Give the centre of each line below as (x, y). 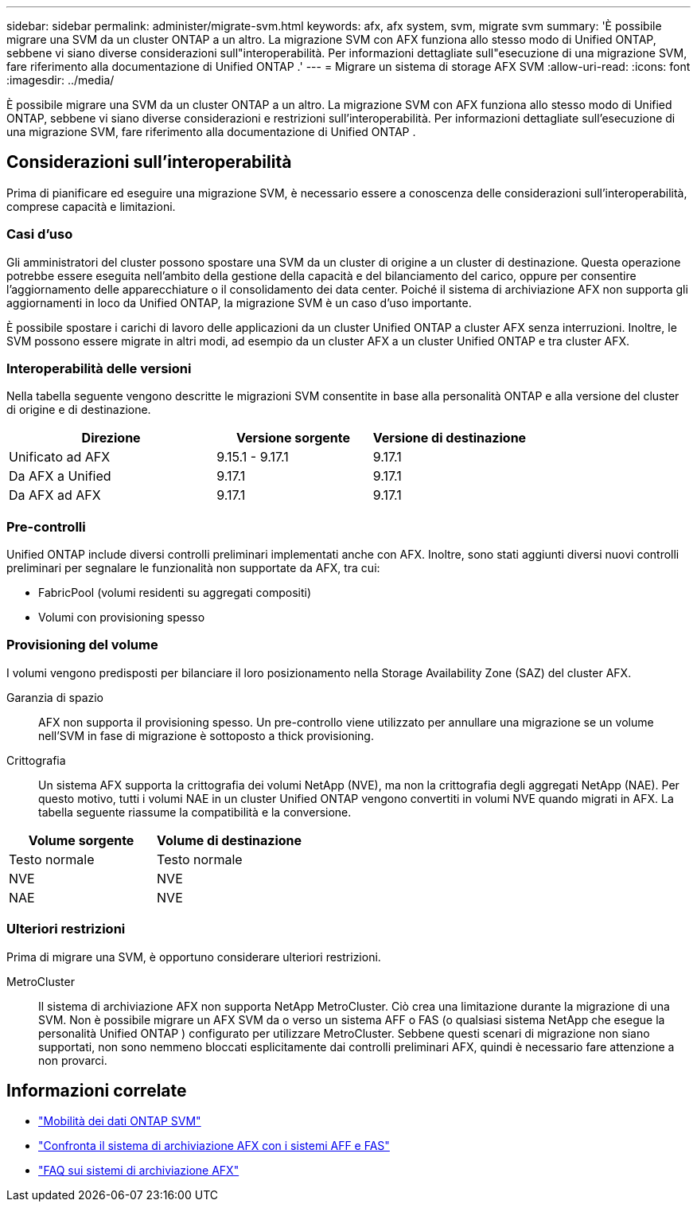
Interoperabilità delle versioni (99, 368)
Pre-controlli (46, 526)
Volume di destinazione (230, 840)
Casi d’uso (40, 234)
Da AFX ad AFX (55, 495)
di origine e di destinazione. (79, 410)
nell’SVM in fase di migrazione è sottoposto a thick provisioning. (206, 735)
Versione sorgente (293, 438)
